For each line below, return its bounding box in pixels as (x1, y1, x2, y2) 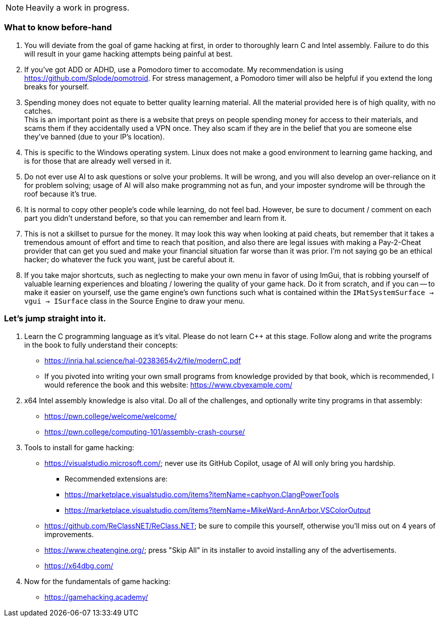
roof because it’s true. (24, 189, 97, 198)
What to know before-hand (4, 22, 112, 33)
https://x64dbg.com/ (44, 561, 114, 570)
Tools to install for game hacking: (24, 443, 134, 452)
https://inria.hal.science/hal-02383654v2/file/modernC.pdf (44, 356, 241, 365)
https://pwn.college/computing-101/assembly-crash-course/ (44, 427, 245, 436)
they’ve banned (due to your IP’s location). (24, 132, 165, 141)
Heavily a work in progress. (26, 3, 130, 13)
